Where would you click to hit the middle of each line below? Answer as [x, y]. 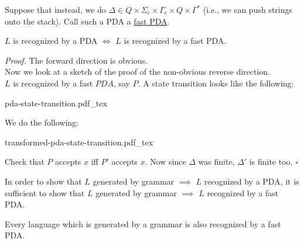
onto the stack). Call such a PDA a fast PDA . [87, 21]
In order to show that [43, 181]
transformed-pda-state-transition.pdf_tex [79, 142]
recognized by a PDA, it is [252, 181]
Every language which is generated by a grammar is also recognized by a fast [143, 223]
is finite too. [271, 162]
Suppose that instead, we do [55, 9]
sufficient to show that [45, 192]
